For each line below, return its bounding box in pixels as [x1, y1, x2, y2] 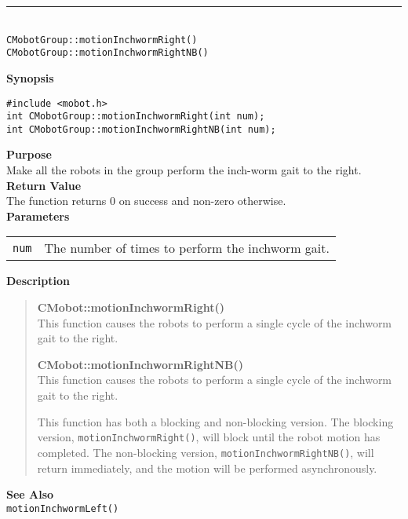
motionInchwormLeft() [6, 503, 119, 514]
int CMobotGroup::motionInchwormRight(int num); [6, 111, 265, 122]
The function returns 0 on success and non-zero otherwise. [6, 192, 286, 209]
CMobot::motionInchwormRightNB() [37, 356, 244, 372]
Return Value [6, 177, 82, 193]
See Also [6, 486, 54, 503]
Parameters [6, 207, 70, 224]
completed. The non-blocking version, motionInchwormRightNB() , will [37, 444, 374, 460]
